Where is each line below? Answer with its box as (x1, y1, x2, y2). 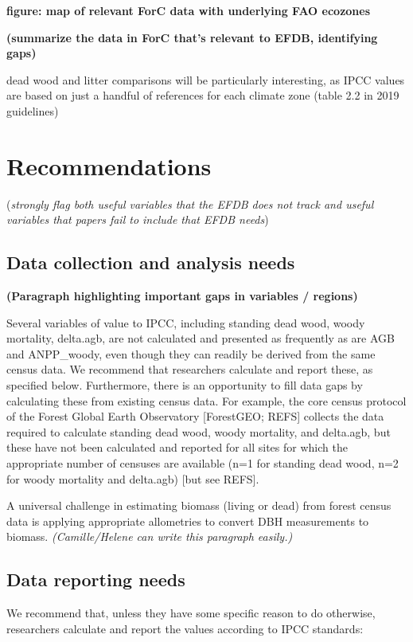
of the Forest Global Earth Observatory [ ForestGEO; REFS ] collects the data (6, 408, 384, 425)
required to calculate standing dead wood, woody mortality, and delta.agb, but (6, 423, 391, 440)
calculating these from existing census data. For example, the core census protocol (6, 392, 407, 409)
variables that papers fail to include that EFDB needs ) (6, 211, 269, 228)
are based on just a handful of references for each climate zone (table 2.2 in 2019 (6, 87, 399, 104)
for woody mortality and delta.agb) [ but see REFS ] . (6, 470, 259, 487)
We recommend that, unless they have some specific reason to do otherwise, (6, 605, 376, 621)
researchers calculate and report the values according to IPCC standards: (6, 620, 364, 636)
